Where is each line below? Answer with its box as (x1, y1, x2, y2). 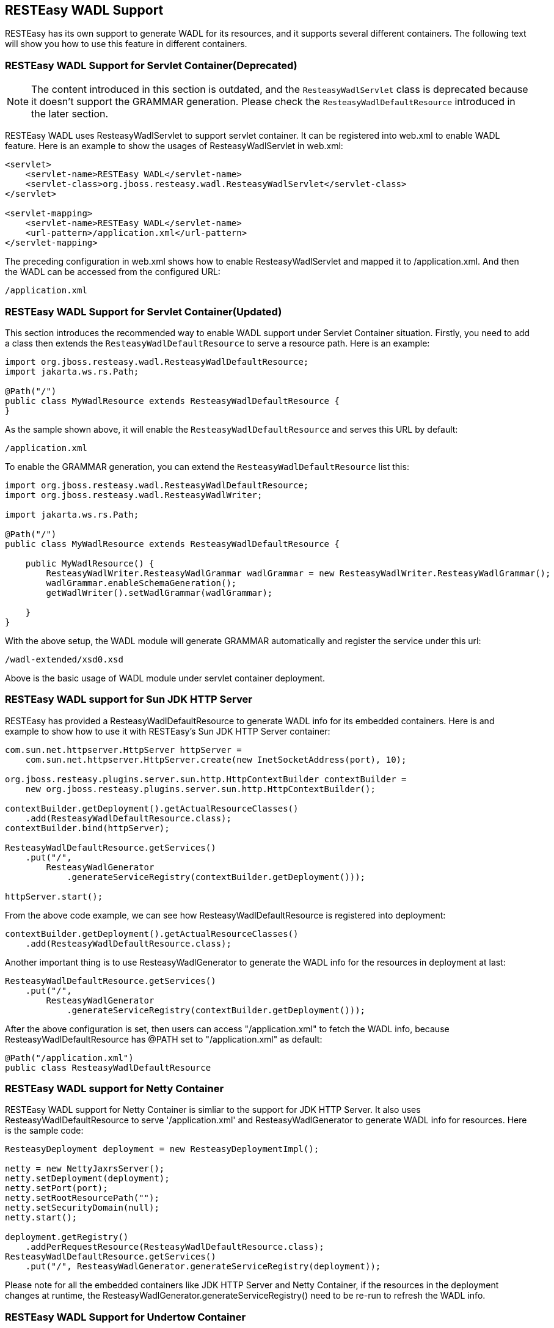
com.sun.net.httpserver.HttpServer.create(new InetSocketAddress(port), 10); (25, 754, 407, 765)
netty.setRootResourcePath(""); (5, 1193, 159, 1203)
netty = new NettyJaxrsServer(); (5, 1164, 165, 1174)
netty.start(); (5, 1212, 78, 1223)
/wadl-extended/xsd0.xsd (5, 654, 123, 664)
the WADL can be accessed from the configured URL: (5, 266, 221, 277)
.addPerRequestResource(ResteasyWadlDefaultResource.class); (25, 1242, 324, 1252)
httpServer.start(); (5, 891, 103, 901)
